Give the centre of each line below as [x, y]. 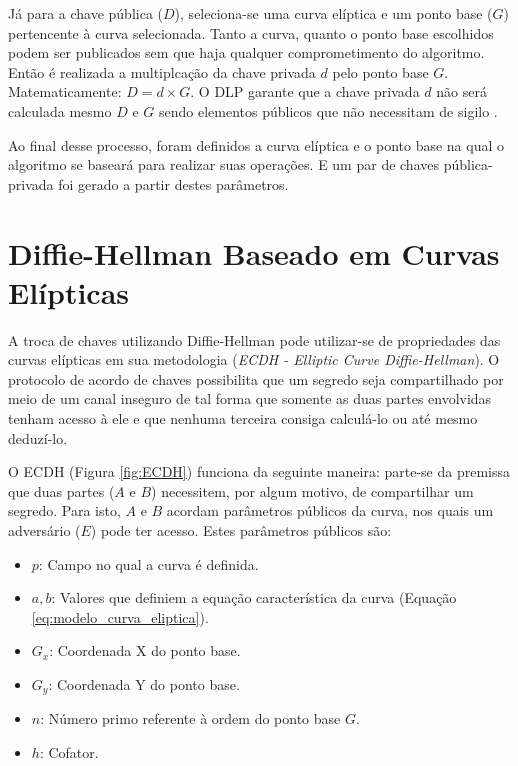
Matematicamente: [65, 91]
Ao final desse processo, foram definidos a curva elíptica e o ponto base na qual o [256, 144]
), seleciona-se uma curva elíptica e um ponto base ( [333, 13]
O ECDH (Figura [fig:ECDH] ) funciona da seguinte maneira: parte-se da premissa [259, 471]
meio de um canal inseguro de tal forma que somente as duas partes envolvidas [250, 398]
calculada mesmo [60, 110]
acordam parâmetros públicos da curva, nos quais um [330, 510]
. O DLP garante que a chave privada [305, 91]
